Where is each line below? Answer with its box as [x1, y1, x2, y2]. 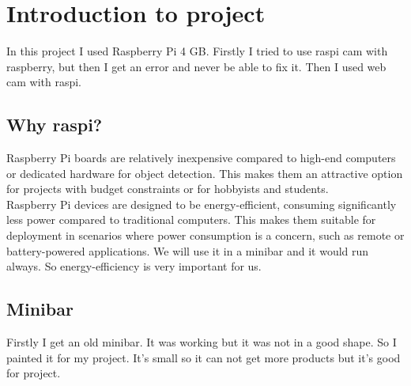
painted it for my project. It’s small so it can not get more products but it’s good [6, 349, 401, 365]
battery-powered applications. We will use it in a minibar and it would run [6, 242, 369, 259]
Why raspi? [6, 112, 103, 137]
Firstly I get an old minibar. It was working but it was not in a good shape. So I [6, 334, 397, 350]
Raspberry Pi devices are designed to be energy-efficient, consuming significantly [6, 195, 397, 212]
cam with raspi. [6, 74, 82, 90]
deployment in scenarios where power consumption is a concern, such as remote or [6, 227, 405, 244]
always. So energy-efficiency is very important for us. [6, 258, 262, 274]
